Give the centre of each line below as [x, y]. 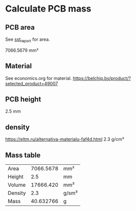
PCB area [20, 27]
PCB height [23, 99]
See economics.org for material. [39, 78]
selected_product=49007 [31, 83]
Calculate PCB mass [48, 9]
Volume [17, 185]
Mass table [23, 155]
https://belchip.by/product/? [102, 78]
